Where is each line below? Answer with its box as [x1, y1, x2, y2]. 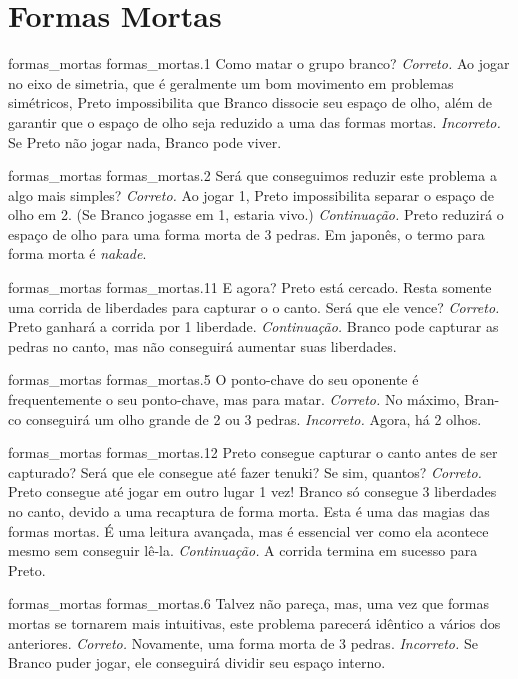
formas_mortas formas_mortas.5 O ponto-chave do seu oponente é [8, 369, 419, 390]
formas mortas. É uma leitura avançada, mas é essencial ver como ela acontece [8, 520, 489, 541]
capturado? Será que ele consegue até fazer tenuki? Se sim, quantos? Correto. [8, 461, 482, 482]
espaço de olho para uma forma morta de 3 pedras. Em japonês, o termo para [8, 223, 485, 244]
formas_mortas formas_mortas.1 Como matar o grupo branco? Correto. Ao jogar [8, 53, 510, 74]
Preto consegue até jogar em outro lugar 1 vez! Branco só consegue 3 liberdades [8, 481, 497, 502]
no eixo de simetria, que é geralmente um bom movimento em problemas [8, 72, 454, 93]
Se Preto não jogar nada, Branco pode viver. [8, 131, 282, 152]
